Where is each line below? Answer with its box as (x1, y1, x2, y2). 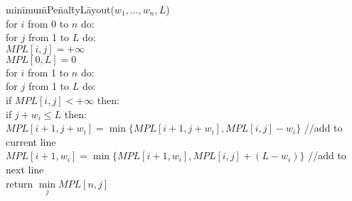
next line (6, 161, 44, 176)
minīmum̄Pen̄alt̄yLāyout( (6, 2, 114, 16)
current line (6, 134, 56, 149)
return (6, 176, 33, 190)
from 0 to (27, 16, 69, 30)
